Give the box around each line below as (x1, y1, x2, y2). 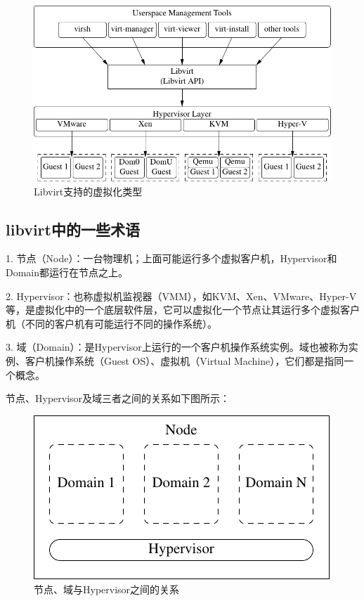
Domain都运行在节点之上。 (6, 264, 129, 279)
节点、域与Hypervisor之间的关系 (34, 582, 180, 597)
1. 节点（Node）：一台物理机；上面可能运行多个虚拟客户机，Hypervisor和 (6, 251, 337, 266)
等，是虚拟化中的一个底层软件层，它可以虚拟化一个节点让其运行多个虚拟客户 (6, 302, 360, 317)
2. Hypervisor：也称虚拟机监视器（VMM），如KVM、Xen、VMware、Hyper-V (6, 288, 357, 303)
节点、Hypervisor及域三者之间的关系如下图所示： (6, 391, 230, 406)
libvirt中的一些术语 (6, 218, 140, 240)
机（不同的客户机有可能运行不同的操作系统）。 (6, 316, 217, 330)
